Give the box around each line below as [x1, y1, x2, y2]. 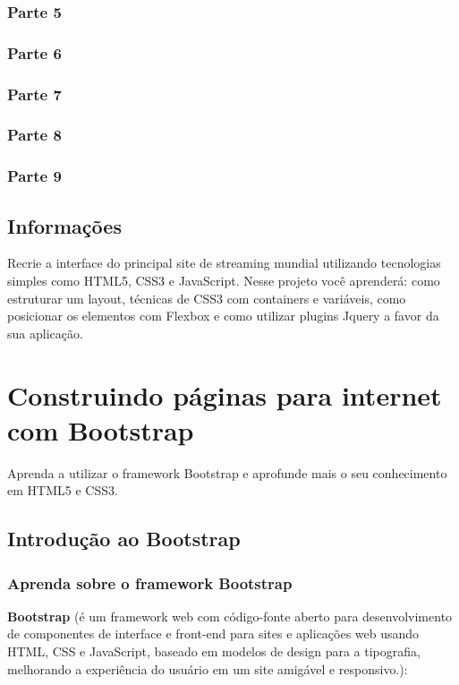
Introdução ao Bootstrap [7, 525, 241, 552]
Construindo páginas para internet [7, 376, 442, 413]
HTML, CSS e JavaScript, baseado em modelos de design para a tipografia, [7, 642, 421, 661]
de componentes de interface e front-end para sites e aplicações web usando [7, 624, 420, 643]
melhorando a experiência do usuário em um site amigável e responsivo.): [7, 659, 408, 678]
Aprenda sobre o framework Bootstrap [7, 571, 293, 594]
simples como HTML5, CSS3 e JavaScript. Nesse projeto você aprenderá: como [7, 271, 440, 290]
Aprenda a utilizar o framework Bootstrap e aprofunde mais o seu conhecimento [7, 463, 447, 482]
